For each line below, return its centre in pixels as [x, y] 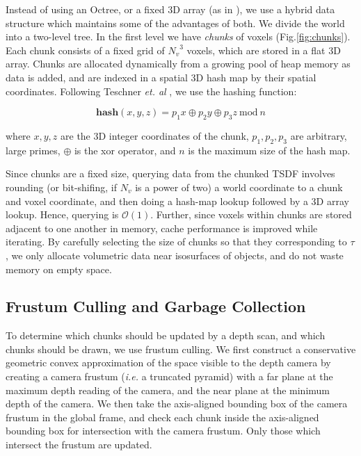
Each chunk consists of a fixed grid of [85, 50]
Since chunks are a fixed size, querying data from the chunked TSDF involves [170, 173]
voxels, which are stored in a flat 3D [264, 50]
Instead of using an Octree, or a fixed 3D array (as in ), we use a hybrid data [170, 9]
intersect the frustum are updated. [79, 445]
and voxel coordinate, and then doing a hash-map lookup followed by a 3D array [177, 201]
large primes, [33, 150]
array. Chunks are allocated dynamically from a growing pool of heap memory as [178, 64]
